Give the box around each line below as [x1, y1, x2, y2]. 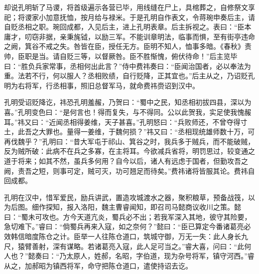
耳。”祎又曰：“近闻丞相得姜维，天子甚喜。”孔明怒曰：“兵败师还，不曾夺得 [4, 116, 241, 127]
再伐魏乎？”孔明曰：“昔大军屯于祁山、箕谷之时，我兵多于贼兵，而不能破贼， [4, 136, 255, 146]
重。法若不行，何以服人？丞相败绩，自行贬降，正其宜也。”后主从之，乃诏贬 [4, 70, 248, 81]
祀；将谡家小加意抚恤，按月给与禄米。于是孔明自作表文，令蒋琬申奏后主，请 [4, 11, 255, 22]
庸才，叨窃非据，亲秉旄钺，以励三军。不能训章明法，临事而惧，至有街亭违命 [4, 31, 255, 41]
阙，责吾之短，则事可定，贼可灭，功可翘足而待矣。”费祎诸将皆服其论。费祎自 [4, 165, 255, 176]
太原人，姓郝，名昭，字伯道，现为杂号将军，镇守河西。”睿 [66, 251, 255, 261]
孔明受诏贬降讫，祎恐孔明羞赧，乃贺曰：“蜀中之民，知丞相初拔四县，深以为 [4, 97, 252, 107]
